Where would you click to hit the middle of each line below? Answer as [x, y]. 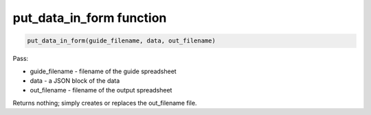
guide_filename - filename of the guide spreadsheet [103, 71]
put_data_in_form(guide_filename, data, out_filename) [121, 41]
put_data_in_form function [90, 18]
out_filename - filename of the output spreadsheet [101, 90]
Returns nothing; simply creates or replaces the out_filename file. [105, 103]
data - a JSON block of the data [75, 80]
